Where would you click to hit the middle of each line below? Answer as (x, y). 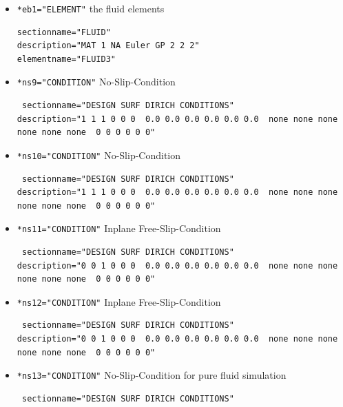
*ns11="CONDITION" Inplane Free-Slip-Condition (119, 228)
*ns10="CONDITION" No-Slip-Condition (99, 155)
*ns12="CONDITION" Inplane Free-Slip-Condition (119, 301)
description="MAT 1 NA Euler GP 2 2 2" (108, 46)
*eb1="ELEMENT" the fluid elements (91, 8)
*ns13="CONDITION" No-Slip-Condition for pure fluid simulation (152, 375)
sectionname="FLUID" (64, 32)
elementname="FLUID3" (66, 59)
